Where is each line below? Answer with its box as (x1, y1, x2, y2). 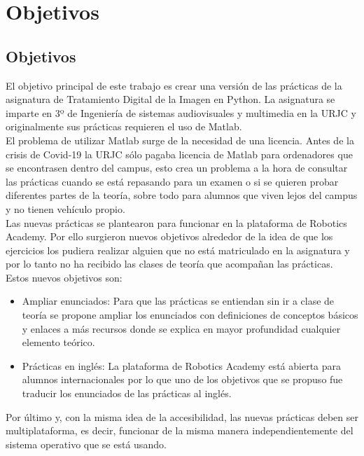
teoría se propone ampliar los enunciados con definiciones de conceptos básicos (22, 308, 358, 322)
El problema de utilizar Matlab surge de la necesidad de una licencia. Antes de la (6, 132, 354, 147)
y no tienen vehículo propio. (6, 201, 125, 216)
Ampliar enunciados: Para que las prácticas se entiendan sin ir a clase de (22, 293, 335, 308)
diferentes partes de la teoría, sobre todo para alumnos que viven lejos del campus (6, 188, 358, 202)
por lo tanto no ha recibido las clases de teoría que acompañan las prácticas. (6, 256, 333, 271)
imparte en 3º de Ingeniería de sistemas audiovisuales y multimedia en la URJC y (6, 105, 356, 120)
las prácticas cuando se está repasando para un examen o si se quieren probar (6, 174, 339, 188)
